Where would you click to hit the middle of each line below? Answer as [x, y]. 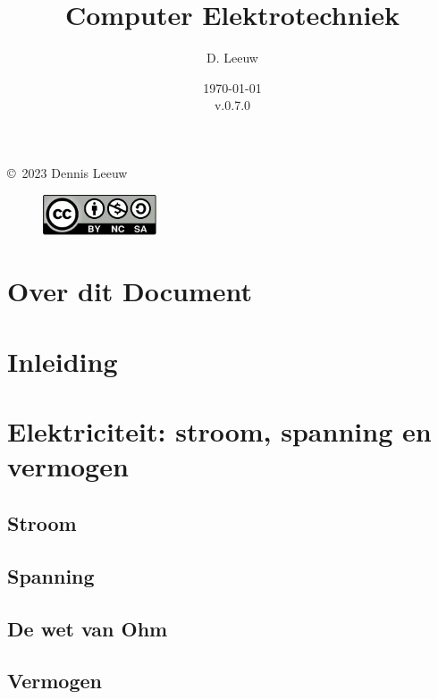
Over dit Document [130, 291]
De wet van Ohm [88, 628]
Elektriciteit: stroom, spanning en [219, 431]
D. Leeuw [232, 58]
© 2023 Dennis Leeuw [67, 172]
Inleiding [63, 361]
